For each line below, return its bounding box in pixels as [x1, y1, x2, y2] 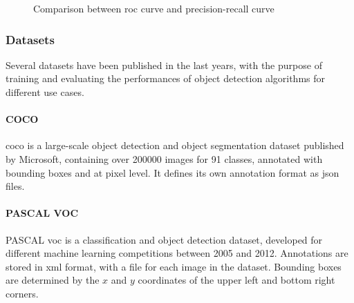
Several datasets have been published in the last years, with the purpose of [6, 57, 322, 72]
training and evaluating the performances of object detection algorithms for [6, 71, 325, 86]
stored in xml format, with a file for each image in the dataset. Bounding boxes [6, 259, 342, 273]
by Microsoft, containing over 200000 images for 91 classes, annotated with [6, 151, 323, 166]
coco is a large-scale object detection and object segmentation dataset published [6, 138, 344, 153]
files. [6, 179, 25, 193]
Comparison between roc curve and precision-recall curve [33, 1, 274, 15]
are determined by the [6, 273, 100, 287]
